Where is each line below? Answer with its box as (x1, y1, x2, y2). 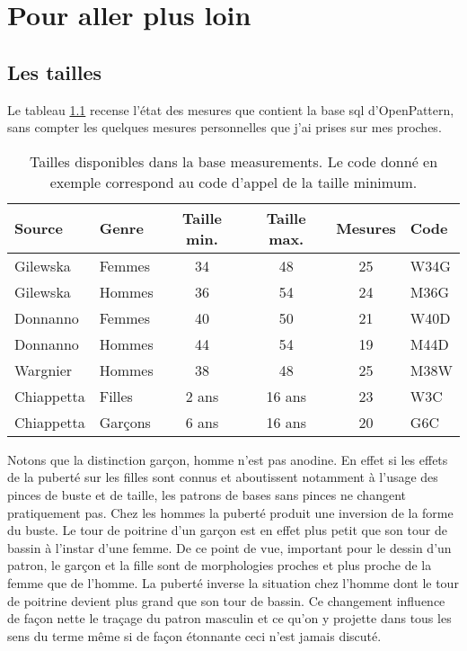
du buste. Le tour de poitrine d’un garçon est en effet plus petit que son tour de (7, 521, 447, 540)
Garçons (99, 411, 151, 433)
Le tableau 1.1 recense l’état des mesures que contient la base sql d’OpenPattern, (7, 100, 454, 119)
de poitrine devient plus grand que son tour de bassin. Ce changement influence (7, 591, 445, 610)
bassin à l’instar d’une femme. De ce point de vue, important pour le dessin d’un (7, 538, 452, 557)
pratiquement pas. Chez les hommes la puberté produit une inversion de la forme (7, 503, 454, 522)
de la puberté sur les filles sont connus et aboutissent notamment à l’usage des (7, 468, 438, 486)
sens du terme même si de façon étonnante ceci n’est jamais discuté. (7, 626, 382, 645)
